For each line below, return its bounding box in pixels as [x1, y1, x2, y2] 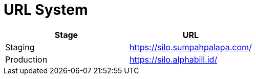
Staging [5, 42, 35, 52]
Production [5, 54, 48, 65]
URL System [4, 1, 88, 18]
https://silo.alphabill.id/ [129, 54, 218, 65]
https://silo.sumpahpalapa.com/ [129, 42, 252, 52]
